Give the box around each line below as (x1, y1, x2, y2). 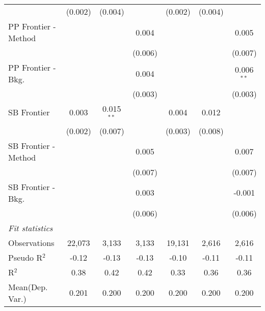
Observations (8, 236, 55, 248)
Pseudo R (8, 251, 43, 263)
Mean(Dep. (8, 281, 48, 293)
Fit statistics (8, 222, 53, 234)
